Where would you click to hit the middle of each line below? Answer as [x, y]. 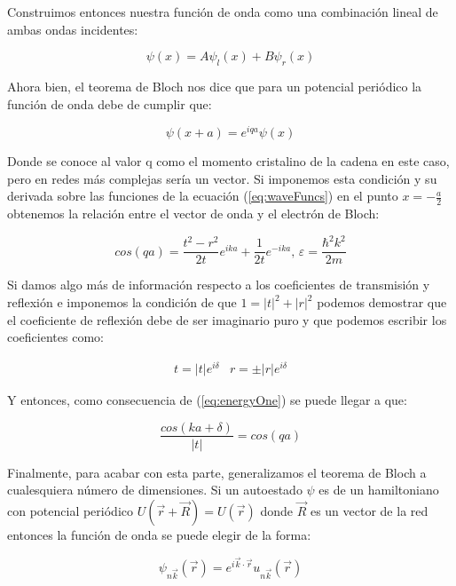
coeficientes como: [55, 337]
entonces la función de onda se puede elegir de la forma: [159, 534]
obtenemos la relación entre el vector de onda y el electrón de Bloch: [193, 214]
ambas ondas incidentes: [73, 29]
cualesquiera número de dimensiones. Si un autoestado [155, 490]
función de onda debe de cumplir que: [110, 103]
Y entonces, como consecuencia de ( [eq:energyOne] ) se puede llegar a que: [207, 399]
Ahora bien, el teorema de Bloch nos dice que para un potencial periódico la [215, 86]
